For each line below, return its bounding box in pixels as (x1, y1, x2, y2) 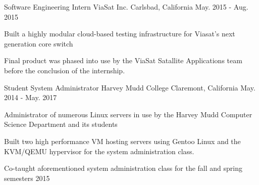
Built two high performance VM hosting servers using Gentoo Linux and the (4, 135, 241, 146)
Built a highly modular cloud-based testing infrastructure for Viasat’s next (4, 28, 235, 39)
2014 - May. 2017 (4, 92, 57, 103)
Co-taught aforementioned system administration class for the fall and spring (4, 163, 242, 173)
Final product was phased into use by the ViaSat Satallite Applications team (4, 55, 242, 66)
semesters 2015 (4, 172, 50, 183)
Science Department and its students (4, 119, 118, 129)
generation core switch (4, 38, 73, 49)
